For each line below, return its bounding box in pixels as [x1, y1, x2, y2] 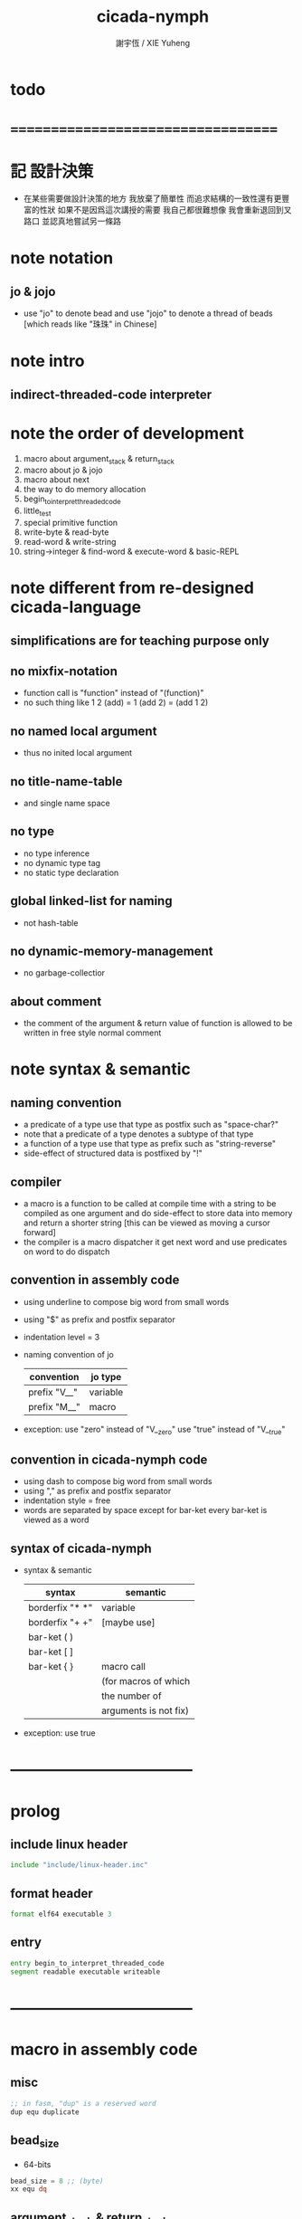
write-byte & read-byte [23, 527, 109, 538]
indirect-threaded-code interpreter [10, 386, 212, 402]
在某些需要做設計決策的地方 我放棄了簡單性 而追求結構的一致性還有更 [23, 193, 282, 205]
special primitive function [23, 517, 118, 528]
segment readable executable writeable [10, 1967, 161, 1976]
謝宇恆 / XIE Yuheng [115, 37, 191, 48]
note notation [10, 248, 114, 269]
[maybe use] [101, 1616, 156, 1629]
